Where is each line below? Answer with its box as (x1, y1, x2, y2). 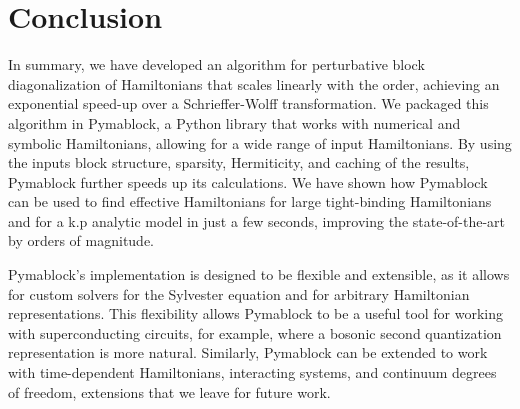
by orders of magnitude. (8, 230, 155, 251)
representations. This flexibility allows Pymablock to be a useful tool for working (8, 303, 504, 324)
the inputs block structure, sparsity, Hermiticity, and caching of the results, (8, 152, 470, 173)
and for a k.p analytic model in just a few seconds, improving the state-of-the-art (8, 210, 506, 231)
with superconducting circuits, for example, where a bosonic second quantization (8, 322, 502, 343)
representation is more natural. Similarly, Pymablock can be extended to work (8, 342, 488, 363)
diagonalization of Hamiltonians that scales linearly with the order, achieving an (8, 73, 500, 94)
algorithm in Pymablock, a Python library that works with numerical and (8, 112, 461, 133)
